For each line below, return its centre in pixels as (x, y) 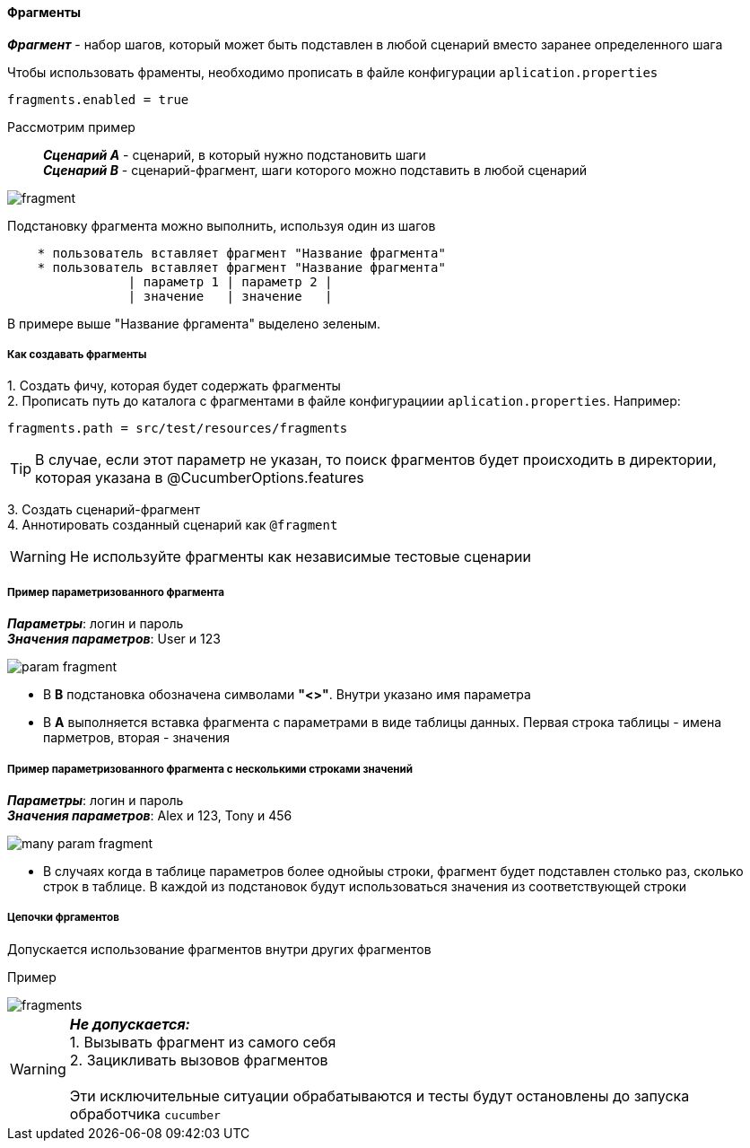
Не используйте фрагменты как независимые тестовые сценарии (301, 557)
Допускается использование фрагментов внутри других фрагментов (219, 949)
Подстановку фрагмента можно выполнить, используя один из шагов (222, 225)
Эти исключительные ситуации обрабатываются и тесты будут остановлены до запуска (379, 1095)
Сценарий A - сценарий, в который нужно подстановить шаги (235, 154)
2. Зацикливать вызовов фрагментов (199, 1060)
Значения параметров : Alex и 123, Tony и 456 (150, 815)
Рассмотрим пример (71, 127)
